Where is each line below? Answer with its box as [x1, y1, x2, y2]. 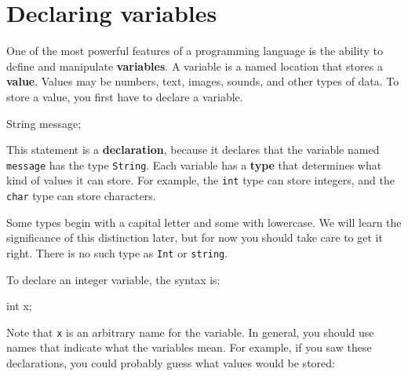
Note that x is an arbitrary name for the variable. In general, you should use [6, 323, 374, 340]
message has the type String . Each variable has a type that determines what [6, 156, 382, 173]
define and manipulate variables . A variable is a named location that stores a [6, 57, 383, 74]
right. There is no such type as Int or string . [6, 244, 228, 261]
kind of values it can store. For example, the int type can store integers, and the [6, 172, 395, 188]
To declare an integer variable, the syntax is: [6, 271, 220, 287]
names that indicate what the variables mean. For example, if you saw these [6, 339, 372, 356]
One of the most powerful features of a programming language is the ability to [6, 42, 383, 59]
